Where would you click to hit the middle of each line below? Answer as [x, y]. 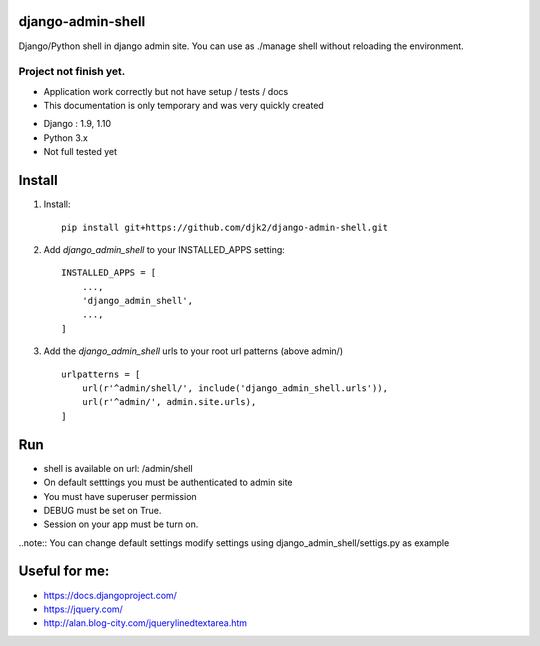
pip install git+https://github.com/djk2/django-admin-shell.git [225, 227]
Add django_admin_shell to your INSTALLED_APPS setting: [164, 249]
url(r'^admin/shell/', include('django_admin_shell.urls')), [235, 388]
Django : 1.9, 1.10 [77, 124]
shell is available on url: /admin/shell [118, 468]
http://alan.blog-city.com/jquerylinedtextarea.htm [145, 623]
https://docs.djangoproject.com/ [110, 595]
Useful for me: [64, 571]
